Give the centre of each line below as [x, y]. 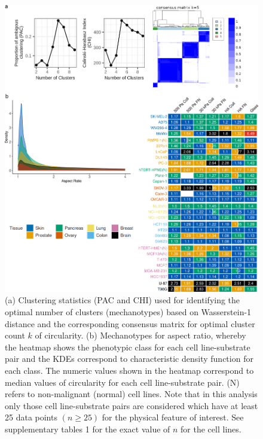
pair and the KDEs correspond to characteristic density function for [129, 359]
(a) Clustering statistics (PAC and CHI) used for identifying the [123, 300]
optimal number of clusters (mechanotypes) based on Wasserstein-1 [128, 311]
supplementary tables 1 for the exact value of [88, 429]
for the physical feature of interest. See [173, 417]
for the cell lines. [211, 429]
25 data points [31, 417]
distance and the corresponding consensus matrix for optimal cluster [130, 323]
